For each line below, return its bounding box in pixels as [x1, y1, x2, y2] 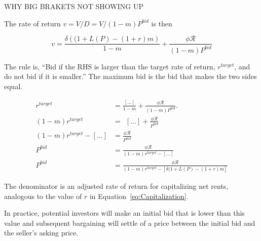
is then [151, 18, 172, 28]
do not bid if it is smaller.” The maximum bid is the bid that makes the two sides [4, 71, 257, 82]
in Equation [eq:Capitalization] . [89, 190, 189, 201]
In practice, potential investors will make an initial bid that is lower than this [4, 208, 245, 218]
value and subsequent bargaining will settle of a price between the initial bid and [4, 217, 255, 228]
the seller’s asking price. [4, 227, 79, 238]
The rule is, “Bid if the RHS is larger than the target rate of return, [4, 61, 215, 71]
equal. [4, 81, 23, 91]
